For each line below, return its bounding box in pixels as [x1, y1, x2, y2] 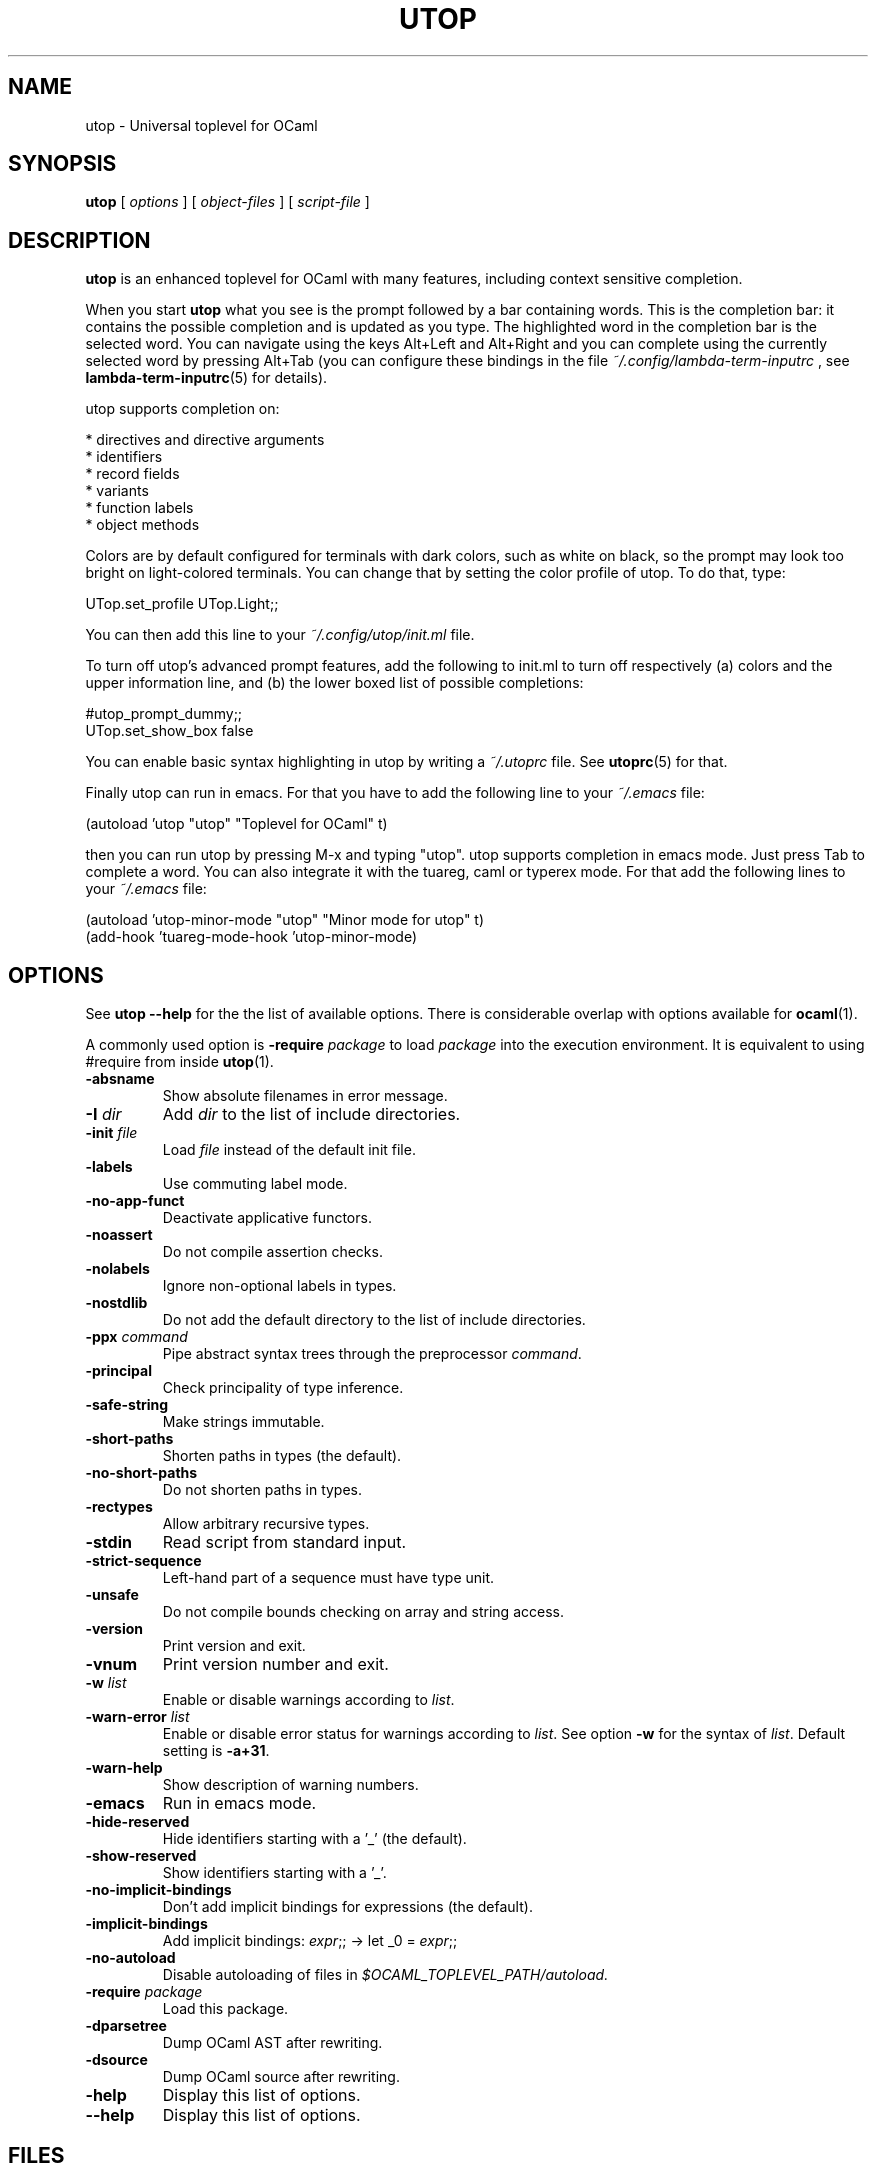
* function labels [85, 499, 194, 517]
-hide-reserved [85, 1813, 190, 1831]
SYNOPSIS [8, 151, 117, 177]
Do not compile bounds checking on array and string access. [162, 1603, 564, 1621]
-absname [85, 1070, 155, 1088]
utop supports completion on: [85, 400, 280, 418]
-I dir [85, 1104, 122, 1125]
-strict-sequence [85, 1552, 202, 1570]
